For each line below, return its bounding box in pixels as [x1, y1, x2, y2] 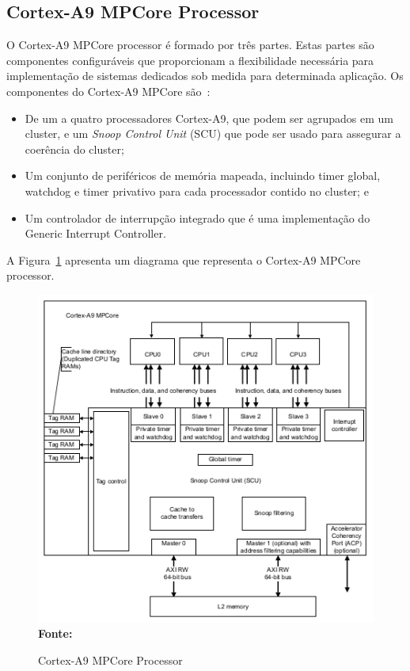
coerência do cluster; [25, 140, 124, 157]
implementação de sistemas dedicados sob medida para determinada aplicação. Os [6, 67, 404, 84]
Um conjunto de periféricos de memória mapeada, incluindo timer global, [25, 167, 381, 184]
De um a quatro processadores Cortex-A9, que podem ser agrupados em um [25, 109, 393, 126]
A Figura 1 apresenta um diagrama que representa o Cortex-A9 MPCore [6, 251, 361, 268]
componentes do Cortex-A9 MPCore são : [6, 82, 211, 99]
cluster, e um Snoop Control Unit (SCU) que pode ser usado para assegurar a [25, 125, 401, 142]
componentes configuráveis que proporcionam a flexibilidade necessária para [6, 51, 374, 68]
